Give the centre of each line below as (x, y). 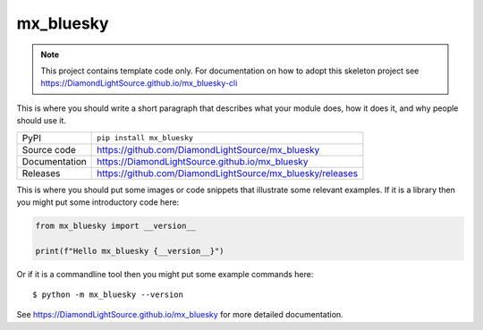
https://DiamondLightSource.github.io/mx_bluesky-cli (139, 83)
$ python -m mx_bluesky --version (108, 295)
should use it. (42, 121)
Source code (49, 149)
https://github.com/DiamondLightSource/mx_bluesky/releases (228, 173)
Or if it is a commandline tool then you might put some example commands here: (165, 274)
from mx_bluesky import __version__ (116, 225)
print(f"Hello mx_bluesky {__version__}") (130, 251)
